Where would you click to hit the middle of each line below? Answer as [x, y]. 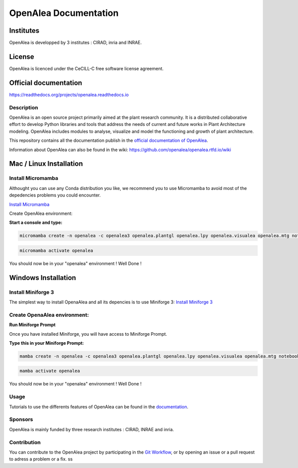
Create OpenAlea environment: [41, 213]
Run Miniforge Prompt [32, 325]
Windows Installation [43, 278]
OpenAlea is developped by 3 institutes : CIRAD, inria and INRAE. [75, 43]
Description [24, 107]
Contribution [25, 442]
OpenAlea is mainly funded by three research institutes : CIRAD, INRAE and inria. [92, 429]
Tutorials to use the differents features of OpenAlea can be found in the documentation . [99, 407]
